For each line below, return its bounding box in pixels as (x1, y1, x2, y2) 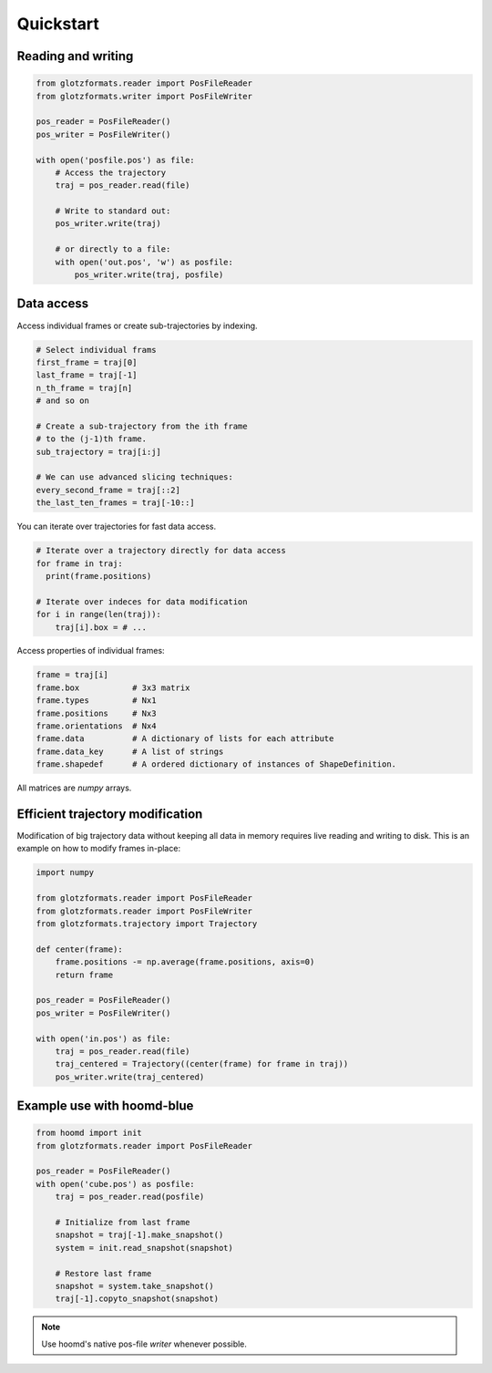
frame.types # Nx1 (36, 696, 157, 706)
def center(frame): (36, 944, 123, 955)
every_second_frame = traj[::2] (36, 484, 181, 495)
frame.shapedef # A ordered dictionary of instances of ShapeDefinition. (36, 759, 396, 769)
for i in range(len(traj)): (36, 609, 161, 620)
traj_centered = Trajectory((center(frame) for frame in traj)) (55, 1058, 349, 1069)
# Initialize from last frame (55, 1217, 190, 1228)
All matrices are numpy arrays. (16, 782, 132, 793)
